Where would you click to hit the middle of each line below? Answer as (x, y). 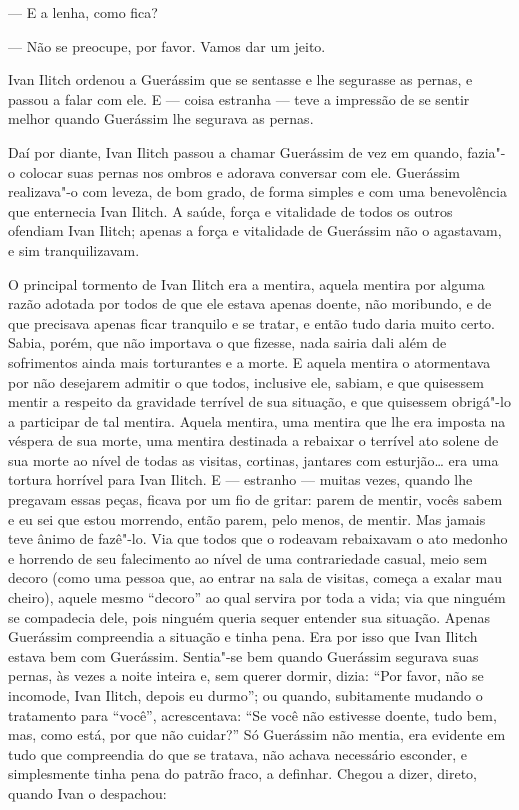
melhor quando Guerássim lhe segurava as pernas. (161, 118)
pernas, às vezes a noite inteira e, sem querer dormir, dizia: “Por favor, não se (246, 675)
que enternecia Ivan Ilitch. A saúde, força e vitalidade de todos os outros (230, 210)
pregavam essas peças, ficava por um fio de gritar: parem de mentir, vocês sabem (255, 499)
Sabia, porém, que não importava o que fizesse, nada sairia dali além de (227, 342)
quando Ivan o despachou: (87, 792)
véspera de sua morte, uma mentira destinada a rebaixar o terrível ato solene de (253, 440)
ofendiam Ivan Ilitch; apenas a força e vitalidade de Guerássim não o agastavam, (255, 230)
